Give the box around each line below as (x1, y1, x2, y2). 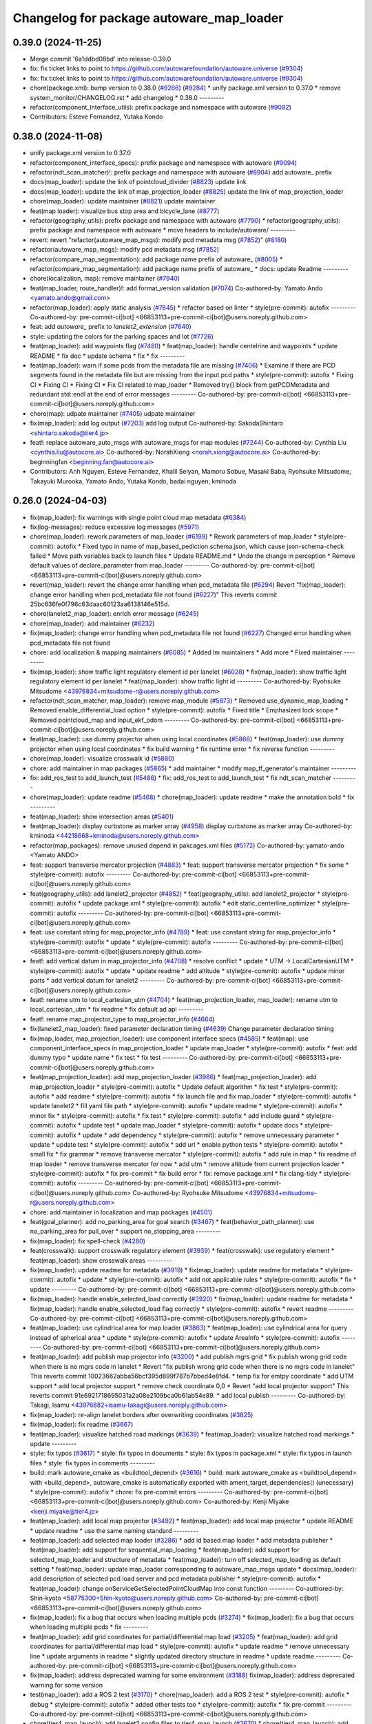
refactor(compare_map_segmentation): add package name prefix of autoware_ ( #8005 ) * (30, 255, 283, 263)
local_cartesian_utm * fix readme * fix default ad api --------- (30, 1005, 204, 1014)
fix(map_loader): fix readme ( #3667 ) (30, 1421, 134, 1429)
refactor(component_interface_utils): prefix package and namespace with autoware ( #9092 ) (30, 103, 292, 112)
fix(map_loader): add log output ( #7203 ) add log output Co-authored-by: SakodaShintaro (30, 419, 284, 428)
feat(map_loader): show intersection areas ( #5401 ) (30, 812, 174, 821)
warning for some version (30, 1681, 103, 1689)
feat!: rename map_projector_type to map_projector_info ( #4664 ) (30, 1014, 215, 1023)
